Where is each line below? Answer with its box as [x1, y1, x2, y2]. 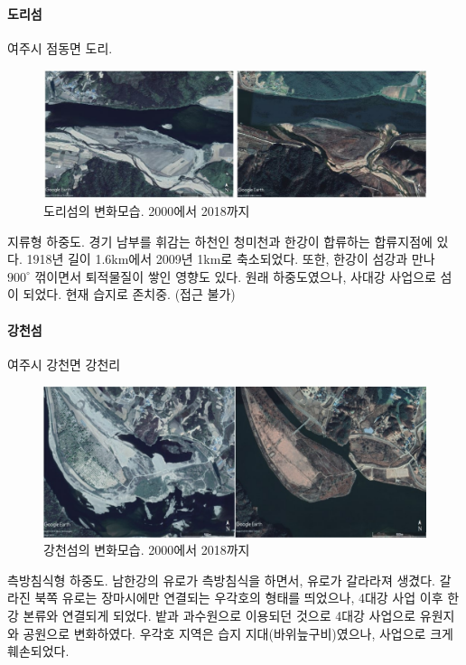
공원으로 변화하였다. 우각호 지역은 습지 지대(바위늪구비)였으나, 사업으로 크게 [23, 623, 453, 642]
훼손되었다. [7, 642, 70, 660]
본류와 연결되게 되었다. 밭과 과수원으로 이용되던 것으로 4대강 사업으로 [23, 606, 416, 625]
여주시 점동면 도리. [7, 38, 113, 57]
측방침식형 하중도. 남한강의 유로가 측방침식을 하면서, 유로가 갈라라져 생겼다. [7, 570, 436, 589]
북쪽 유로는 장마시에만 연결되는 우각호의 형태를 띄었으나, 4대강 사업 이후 [34, 588, 443, 607]
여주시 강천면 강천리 [7, 354, 121, 373]
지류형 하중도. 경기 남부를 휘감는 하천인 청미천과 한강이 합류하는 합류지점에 [7, 231, 433, 250]
